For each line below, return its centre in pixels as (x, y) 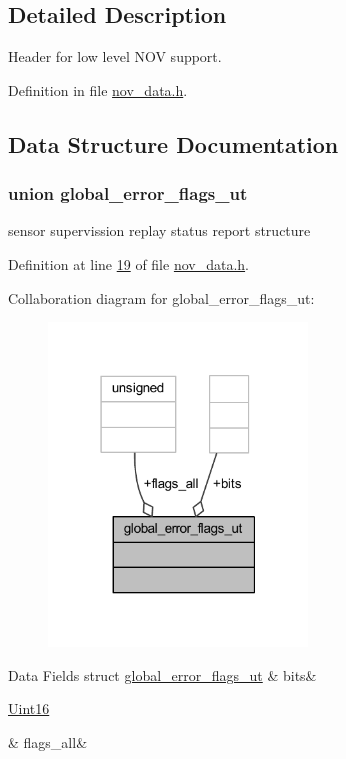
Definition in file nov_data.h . (98, 89)
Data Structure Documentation (173, 143)
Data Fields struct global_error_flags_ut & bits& (162, 674)
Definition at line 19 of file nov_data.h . (128, 263)
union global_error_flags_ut (128, 193)
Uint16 (29, 708)
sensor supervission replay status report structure (159, 230)
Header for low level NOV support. (115, 56)
